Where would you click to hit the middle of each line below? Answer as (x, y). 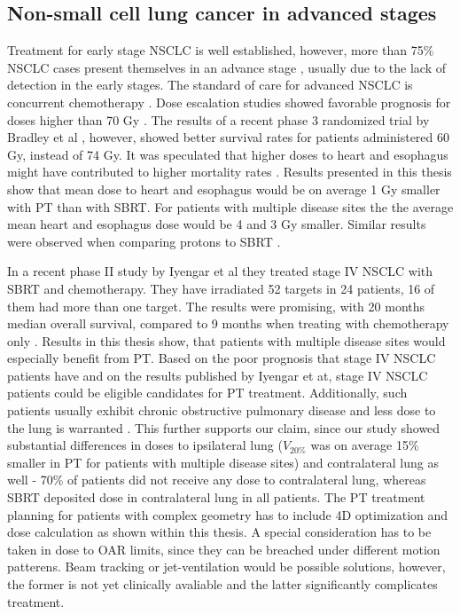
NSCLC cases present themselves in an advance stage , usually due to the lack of (226, 67)
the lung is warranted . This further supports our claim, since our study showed (224, 427)
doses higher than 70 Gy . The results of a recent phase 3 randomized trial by (218, 119)
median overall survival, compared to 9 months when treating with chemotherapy (228, 323)
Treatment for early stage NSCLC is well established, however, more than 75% (221, 50)
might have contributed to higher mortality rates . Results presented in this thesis (230, 172)
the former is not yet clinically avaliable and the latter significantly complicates (222, 584)
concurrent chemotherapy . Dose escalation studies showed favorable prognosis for (229, 102)
